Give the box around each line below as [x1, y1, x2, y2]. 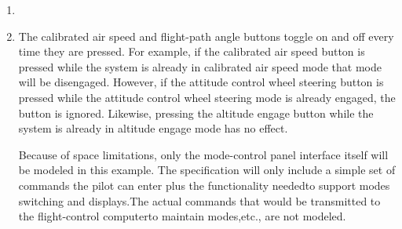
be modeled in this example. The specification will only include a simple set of [18, 162, 396, 178]
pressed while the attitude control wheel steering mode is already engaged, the [18, 89, 396, 105]
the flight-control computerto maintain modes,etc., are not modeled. [18, 208, 346, 224]
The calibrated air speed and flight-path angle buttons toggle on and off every [18, 27, 394, 44]
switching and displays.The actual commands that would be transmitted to [18, 192, 381, 209]
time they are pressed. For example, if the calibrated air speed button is [18, 43, 365, 60]
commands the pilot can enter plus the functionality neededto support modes [18, 176, 390, 193]
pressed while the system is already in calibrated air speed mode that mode [18, 58, 382, 75]
